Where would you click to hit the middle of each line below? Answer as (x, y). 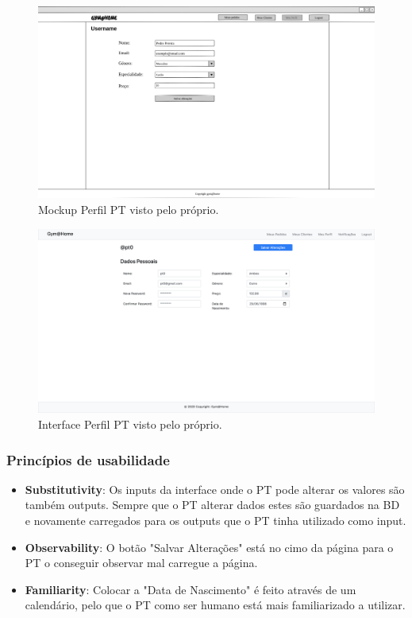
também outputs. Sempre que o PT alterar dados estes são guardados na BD (212, 505)
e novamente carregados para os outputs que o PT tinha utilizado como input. (216, 521)
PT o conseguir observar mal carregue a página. (141, 563)
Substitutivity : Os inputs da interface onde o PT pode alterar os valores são (215, 489)
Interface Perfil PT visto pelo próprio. (130, 424)
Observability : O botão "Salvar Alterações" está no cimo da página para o (209, 547)
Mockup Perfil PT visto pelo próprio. (129, 209)
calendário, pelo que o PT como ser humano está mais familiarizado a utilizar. (215, 605)
